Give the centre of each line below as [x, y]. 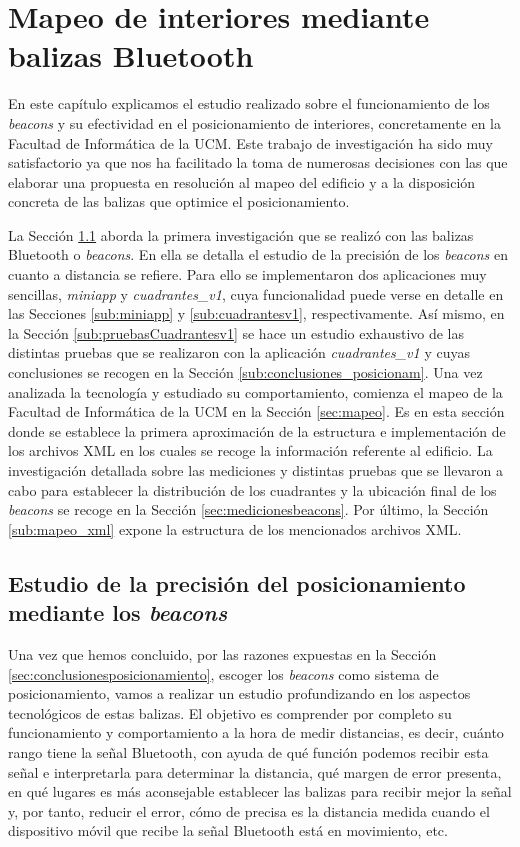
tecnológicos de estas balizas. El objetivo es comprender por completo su [230, 712]
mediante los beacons [118, 612]
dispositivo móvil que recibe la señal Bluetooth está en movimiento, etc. [228, 830]
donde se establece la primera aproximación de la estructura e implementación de [257, 430]
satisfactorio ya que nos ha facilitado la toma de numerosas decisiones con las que [258, 162]
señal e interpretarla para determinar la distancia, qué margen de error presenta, [255, 771]
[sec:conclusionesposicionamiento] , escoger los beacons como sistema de [223, 673]
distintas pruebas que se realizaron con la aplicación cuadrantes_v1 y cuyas [239, 352]
